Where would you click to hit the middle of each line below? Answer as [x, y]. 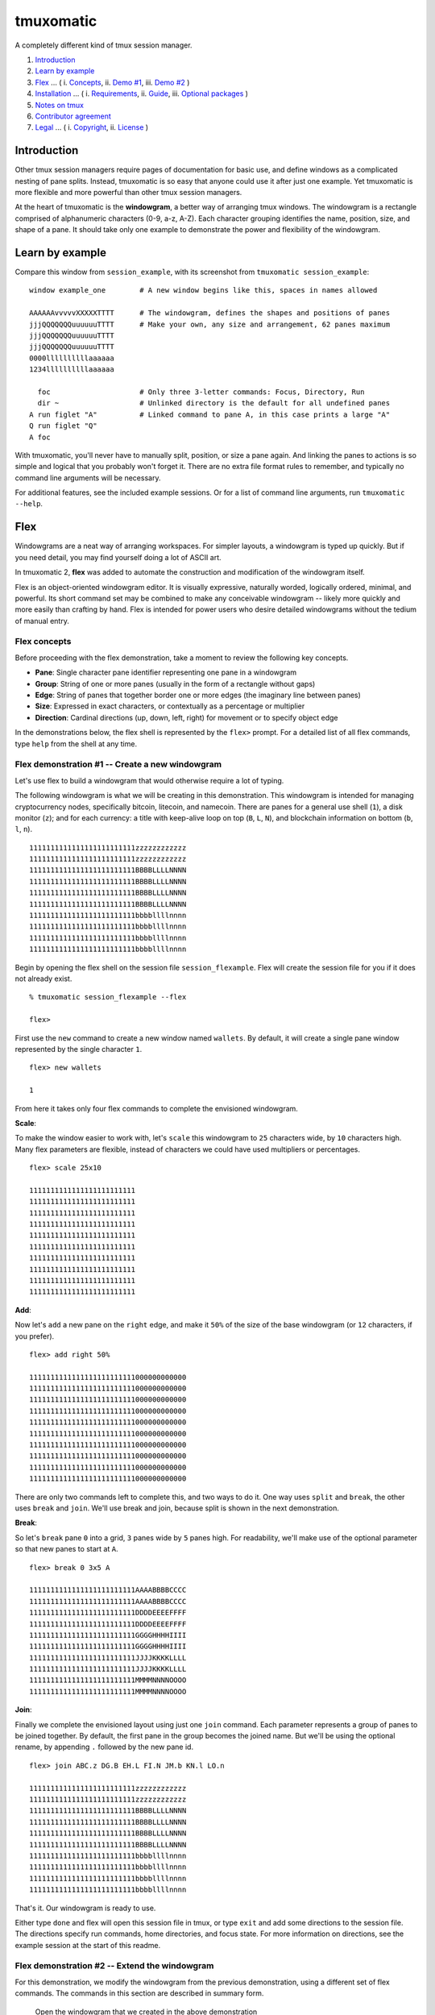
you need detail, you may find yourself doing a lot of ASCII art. [118, 557]
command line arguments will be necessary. [88, 478]
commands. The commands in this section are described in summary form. [139, 1993]
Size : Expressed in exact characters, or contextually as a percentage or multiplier [170, 706]
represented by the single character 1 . [79, 1049]
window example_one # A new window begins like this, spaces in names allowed [203, 291]
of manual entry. [42, 621]
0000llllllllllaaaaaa [72, 358]
